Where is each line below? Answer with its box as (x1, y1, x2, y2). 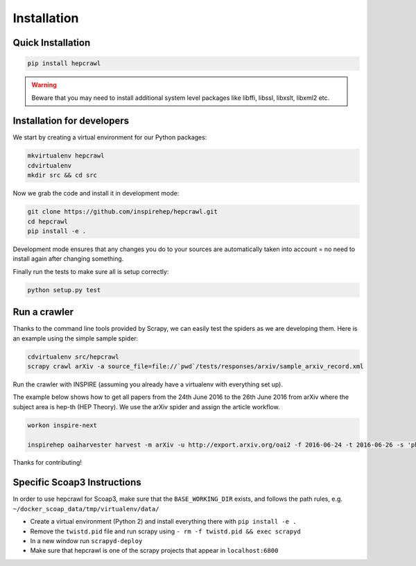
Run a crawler (12, 306, 74, 318)
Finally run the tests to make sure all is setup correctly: (12, 267, 169, 275)
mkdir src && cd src (27, 171, 97, 180)
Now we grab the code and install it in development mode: (12, 189, 180, 198)
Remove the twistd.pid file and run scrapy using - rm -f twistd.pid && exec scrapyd (30, 527, 301, 535)
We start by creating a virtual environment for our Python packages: (12, 133, 207, 141)
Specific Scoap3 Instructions (12, 477, 141, 488)
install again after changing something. (12, 255, 124, 263)
